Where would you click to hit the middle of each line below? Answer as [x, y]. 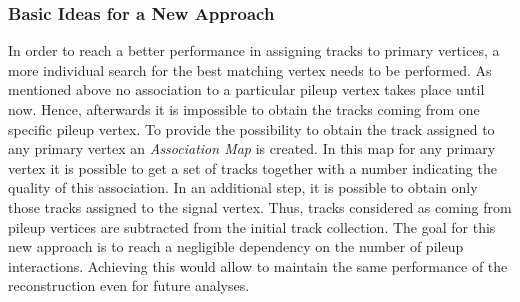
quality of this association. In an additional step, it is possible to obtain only [243, 187]
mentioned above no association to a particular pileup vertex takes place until [246, 89]
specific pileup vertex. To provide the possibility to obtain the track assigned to [251, 128]
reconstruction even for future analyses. [129, 285]
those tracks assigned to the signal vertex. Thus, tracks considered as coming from [260, 206]
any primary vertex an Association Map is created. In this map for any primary [252, 148]
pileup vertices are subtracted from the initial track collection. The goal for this [252, 226]
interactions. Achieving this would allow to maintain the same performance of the [258, 265]
